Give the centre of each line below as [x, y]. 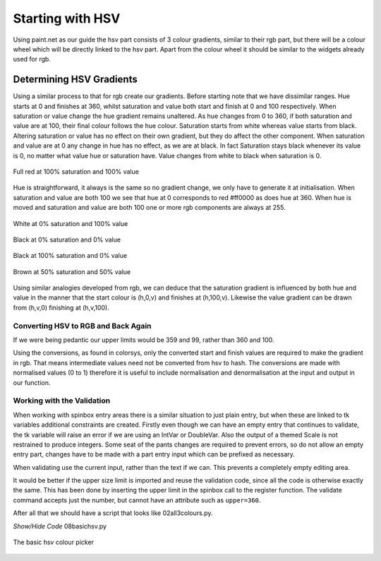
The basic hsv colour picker [54, 542]
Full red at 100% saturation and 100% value [76, 171]
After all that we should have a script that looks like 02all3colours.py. [113, 513]
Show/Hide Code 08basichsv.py [60, 526]
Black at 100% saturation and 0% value [70, 256]
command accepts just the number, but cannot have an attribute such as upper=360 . [137, 500]
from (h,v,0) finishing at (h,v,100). [61, 307]
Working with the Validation [62, 401]
